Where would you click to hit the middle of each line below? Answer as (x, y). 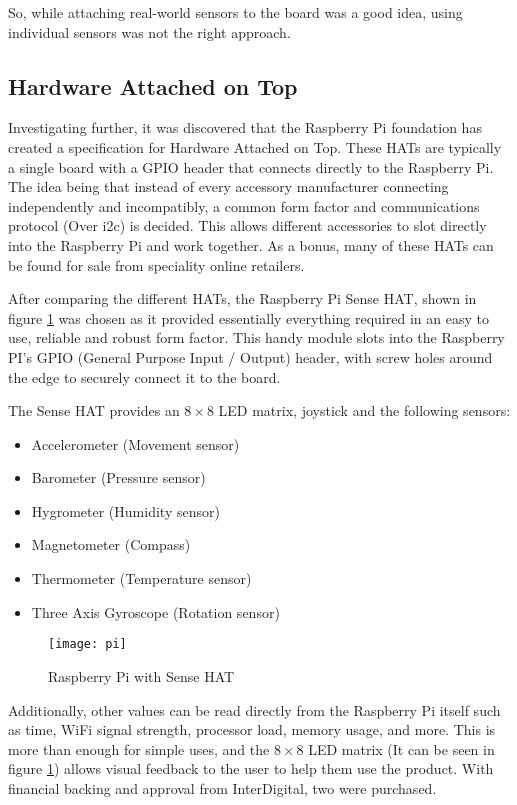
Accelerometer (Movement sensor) (135, 443)
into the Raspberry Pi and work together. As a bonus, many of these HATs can (251, 244)
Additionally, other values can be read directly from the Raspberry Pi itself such (254, 709)
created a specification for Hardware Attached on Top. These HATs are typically (255, 146)
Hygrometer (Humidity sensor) (125, 510)
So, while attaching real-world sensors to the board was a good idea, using (235, 12)
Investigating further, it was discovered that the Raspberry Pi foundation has (245, 127)
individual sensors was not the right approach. (149, 31)
